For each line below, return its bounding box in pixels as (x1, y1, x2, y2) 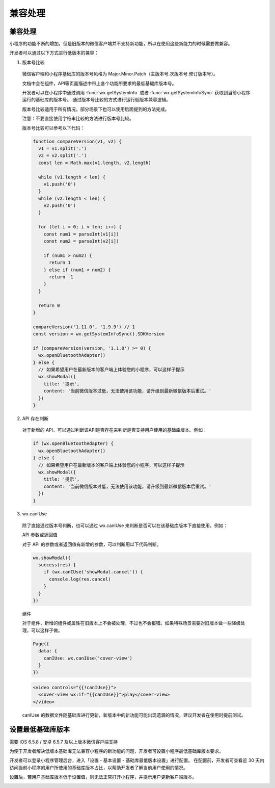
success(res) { (38, 562, 76, 568)
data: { (38, 648, 58, 654)
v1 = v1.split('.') (38, 145, 87, 151)
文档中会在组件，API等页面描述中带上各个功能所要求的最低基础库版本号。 (22, 80, 177, 86)
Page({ (33, 641, 49, 647)
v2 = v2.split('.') (38, 153, 87, 159)
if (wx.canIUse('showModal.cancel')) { (43, 569, 144, 575)
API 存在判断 (22, 415, 49, 422)
